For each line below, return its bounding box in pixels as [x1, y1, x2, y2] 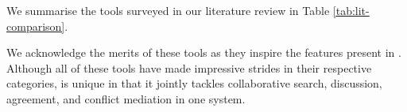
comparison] [6, 17, 65, 34]
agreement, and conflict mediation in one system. [6, 90, 246, 106]
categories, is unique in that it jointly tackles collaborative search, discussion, [6, 75, 382, 91]
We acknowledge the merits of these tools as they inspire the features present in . [6, 44, 401, 61]
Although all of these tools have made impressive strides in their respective [6, 59, 372, 76]
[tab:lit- [332, 2, 370, 18]
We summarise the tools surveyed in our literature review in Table [6, 2, 330, 18]
